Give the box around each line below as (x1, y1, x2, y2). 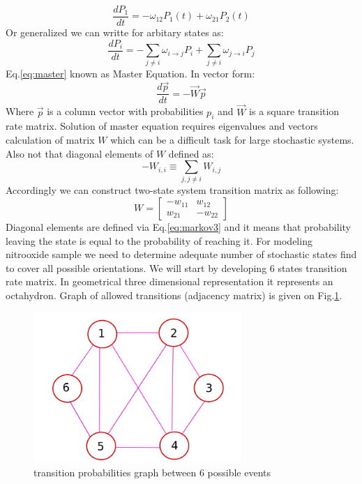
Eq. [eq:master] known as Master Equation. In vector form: (6, 66, 255, 81)
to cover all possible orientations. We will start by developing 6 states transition (6, 260, 347, 275)
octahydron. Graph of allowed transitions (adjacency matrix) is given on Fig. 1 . (6, 288, 342, 303)
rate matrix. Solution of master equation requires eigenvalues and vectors (6, 119, 318, 133)
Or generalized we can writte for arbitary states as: (6, 25, 224, 40)
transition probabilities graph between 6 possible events (33, 464, 271, 479)
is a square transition (249, 104, 340, 119)
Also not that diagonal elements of (6, 146, 153, 160)
